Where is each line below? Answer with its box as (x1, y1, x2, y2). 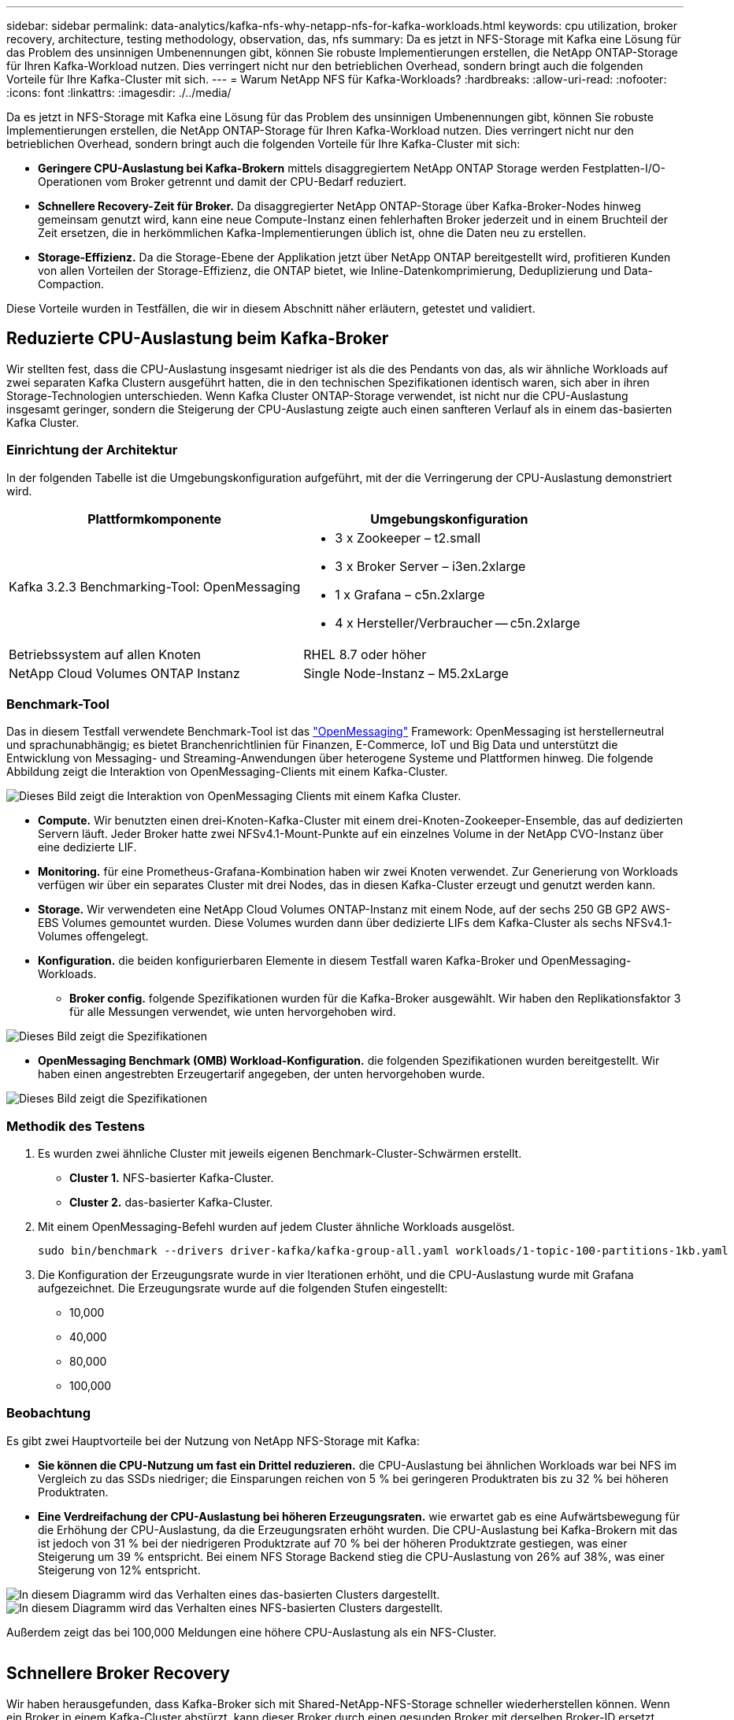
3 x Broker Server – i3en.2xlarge (335, 558, 526, 574)
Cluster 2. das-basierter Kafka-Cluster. (69, 1195, 273, 1210)
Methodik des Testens (6, 1118, 145, 1134)
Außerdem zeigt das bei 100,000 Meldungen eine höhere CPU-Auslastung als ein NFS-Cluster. (6, 1625, 497, 1639)
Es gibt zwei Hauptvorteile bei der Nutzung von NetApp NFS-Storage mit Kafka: (6, 1433, 420, 1448)
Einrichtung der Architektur (6, 442, 178, 458)
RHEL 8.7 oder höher (303, 646, 427, 662)
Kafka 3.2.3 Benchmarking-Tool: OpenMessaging (9, 578, 301, 595)
